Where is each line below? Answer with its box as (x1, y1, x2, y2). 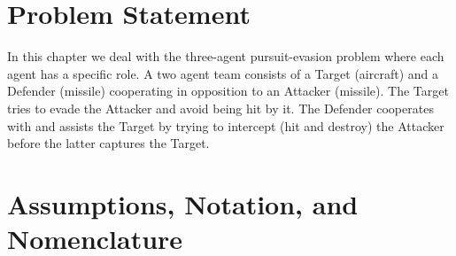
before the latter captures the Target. (7, 134, 210, 152)
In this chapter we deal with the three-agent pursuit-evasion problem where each (7, 47, 444, 66)
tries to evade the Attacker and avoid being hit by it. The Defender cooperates (7, 98, 434, 117)
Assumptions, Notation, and (7, 185, 359, 221)
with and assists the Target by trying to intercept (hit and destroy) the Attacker (7, 116, 444, 135)
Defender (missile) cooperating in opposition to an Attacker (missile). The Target (7, 81, 449, 100)
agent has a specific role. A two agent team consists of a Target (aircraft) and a (7, 64, 438, 82)
